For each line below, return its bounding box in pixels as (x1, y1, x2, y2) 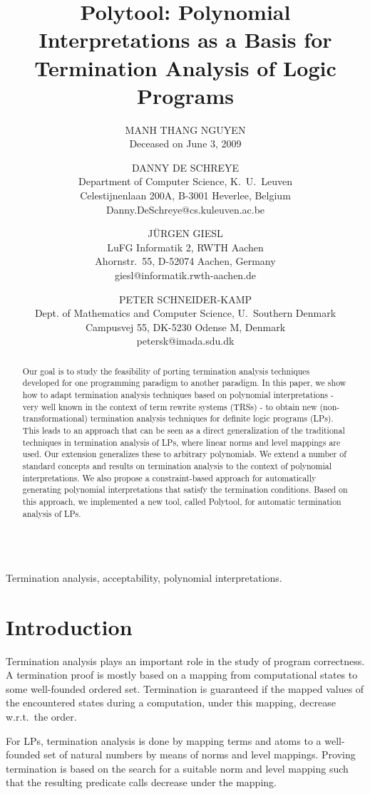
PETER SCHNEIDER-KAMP (118, 291, 252, 306)
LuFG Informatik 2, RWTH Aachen (107, 239, 264, 254)
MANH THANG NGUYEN (125, 122, 246, 137)
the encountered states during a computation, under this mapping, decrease (6, 695, 336, 710)
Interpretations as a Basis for (38, 25, 332, 54)
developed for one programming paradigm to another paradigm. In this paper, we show (22, 377, 346, 389)
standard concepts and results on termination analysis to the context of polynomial (22, 460, 332, 472)
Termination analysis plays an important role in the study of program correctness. (6, 653, 365, 668)
